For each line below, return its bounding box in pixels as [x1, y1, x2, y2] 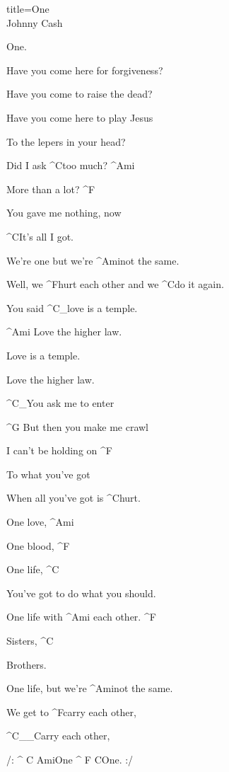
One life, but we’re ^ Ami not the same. [6, 681, 173, 696]
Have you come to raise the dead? [6, 86, 153, 101]
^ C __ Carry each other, [6, 728, 110, 743]
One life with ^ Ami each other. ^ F [6, 609, 156, 624]
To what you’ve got [6, 466, 90, 481]
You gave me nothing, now [6, 205, 122, 220]
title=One [6, 1, 49, 16]
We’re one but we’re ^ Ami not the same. [6, 253, 180, 267]
